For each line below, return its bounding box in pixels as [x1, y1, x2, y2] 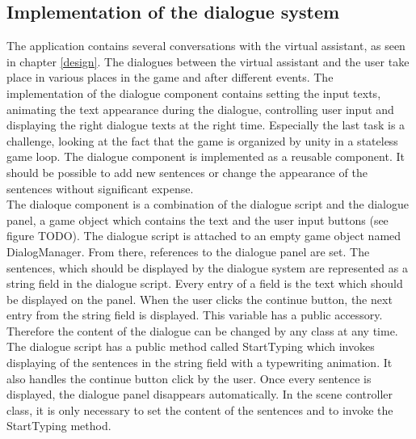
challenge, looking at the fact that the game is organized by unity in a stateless [6, 132, 398, 149]
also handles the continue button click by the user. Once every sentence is [6, 369, 372, 386]
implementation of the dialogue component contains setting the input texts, [6, 84, 381, 101]
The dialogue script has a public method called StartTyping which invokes [6, 338, 375, 355]
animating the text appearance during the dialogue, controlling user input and [6, 100, 394, 117]
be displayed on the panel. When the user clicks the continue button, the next [6, 290, 393, 307]
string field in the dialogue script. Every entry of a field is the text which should [6, 275, 403, 292]
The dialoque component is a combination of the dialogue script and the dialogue [6, 196, 409, 213]
